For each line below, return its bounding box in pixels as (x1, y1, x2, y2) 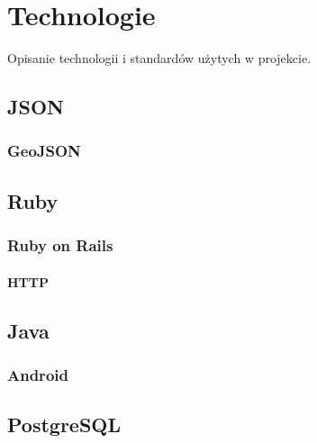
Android (7, 363, 68, 385)
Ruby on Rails (7, 234, 113, 257)
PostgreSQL (7, 411, 122, 438)
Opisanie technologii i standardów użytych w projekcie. (7, 49, 312, 68)
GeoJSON (7, 140, 81, 162)
